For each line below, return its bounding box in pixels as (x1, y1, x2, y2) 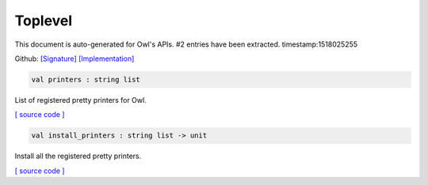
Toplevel (14, 12, 73, 29)
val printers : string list (31, 75, 140, 84)
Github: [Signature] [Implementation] (14, 54, 135, 63)
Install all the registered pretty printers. (14, 151, 142, 161)
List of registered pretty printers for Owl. (14, 95, 147, 104)
